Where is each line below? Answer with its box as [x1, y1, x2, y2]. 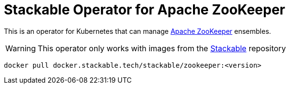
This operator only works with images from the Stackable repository [37, 43, 286, 53]
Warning [5, 43, 36, 53]
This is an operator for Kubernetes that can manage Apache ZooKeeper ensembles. [4, 27, 271, 35]
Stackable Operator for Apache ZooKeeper [4, 1, 285, 18]
